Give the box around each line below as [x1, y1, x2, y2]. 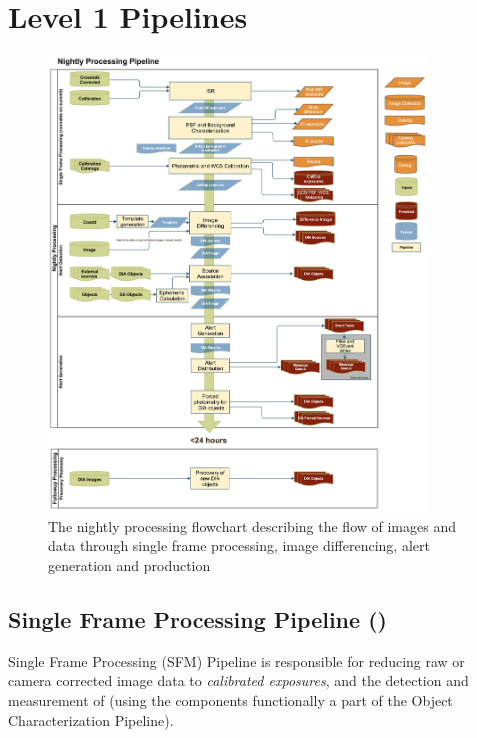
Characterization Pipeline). [8, 709, 174, 730]
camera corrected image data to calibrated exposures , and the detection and [8, 670, 469, 691]
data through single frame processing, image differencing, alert [48, 535, 430, 556]
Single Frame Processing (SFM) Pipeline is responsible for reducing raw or [8, 650, 465, 671]
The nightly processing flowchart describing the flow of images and [48, 515, 456, 536]
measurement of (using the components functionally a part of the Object [8, 689, 453, 710]
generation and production [48, 554, 211, 575]
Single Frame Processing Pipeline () [8, 603, 387, 634]
